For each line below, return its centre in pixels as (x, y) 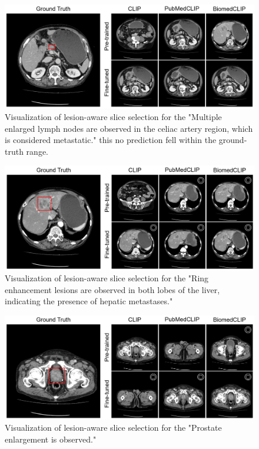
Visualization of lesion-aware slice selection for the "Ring (107, 278)
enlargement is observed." (51, 439)
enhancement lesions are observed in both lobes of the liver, (112, 289)
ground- (233, 140)
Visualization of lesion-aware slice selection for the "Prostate (113, 428)
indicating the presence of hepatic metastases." (89, 301)
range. (37, 151)
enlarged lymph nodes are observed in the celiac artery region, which (129, 128)
